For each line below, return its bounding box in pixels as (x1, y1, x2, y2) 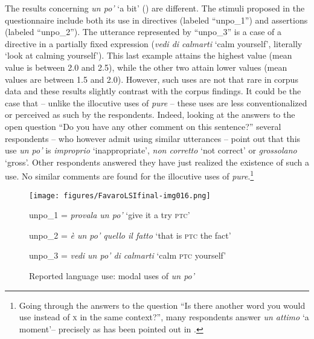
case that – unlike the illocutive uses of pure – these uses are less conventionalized (5, 96, 307, 109)
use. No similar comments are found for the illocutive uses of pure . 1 (5, 168, 254, 182)
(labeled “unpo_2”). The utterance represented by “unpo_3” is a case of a (5, 25, 282, 38)
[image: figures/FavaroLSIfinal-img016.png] (29, 191, 211, 200)
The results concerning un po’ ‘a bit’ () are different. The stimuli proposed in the (5, 2, 305, 14)
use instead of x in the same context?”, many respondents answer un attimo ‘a (19, 311, 309, 323)
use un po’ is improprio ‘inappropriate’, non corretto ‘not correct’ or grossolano (5, 144, 297, 157)
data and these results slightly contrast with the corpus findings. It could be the (5, 85, 301, 97)
